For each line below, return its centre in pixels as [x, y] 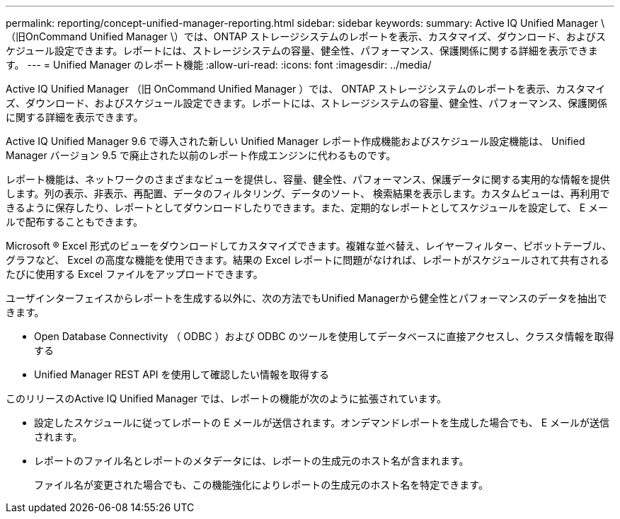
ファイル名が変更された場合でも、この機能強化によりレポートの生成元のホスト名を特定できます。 [261, 485]
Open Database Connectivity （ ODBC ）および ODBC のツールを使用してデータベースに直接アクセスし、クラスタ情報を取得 [324, 336]
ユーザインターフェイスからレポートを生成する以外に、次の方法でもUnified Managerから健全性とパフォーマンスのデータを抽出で [306, 298]
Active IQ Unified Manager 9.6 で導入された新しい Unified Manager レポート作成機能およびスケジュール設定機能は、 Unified [295, 141]
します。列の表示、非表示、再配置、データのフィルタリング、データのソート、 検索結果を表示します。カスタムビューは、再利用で [308, 193]
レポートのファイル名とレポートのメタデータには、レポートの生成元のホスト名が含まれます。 [252, 461]
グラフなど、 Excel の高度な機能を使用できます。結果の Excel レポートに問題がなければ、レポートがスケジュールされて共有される [308, 260]
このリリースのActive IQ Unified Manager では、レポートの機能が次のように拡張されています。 [226, 398]
